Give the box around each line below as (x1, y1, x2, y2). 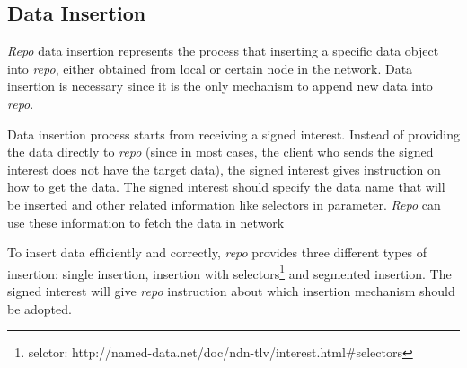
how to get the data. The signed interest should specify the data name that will (7, 177, 445, 196)
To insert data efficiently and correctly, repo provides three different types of (7, 243, 427, 262)
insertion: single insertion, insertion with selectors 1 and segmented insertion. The (7, 261, 452, 283)
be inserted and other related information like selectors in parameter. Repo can (7, 194, 441, 213)
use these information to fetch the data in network (7, 212, 285, 231)
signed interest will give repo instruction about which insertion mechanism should (7, 281, 455, 300)
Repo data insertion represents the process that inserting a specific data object (7, 41, 439, 60)
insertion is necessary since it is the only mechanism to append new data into (7, 76, 433, 95)
